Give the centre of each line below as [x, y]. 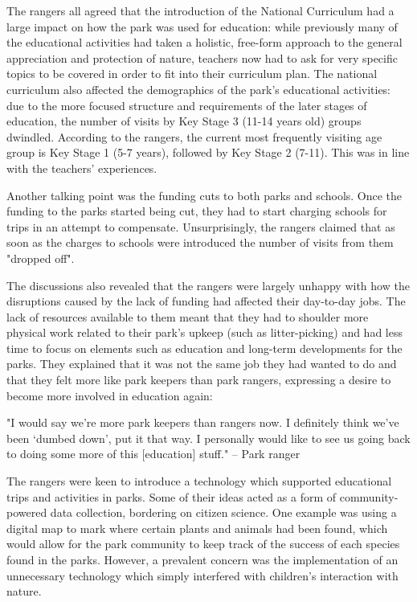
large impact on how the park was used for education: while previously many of [202, 26]
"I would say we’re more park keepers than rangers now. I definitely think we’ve [203, 422]
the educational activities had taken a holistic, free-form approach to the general [204, 42]
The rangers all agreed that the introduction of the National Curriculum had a [200, 10]
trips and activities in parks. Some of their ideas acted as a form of [172, 496]
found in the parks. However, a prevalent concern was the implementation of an [202, 559]
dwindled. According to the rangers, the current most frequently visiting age [194, 136]
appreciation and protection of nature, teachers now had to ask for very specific [202, 57]
